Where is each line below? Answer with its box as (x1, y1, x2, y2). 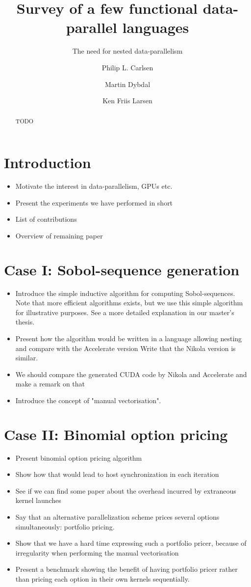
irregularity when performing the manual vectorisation (15, 547, 179, 558)
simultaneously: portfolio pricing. (15, 521, 115, 531)
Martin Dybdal (104, 79, 151, 89)
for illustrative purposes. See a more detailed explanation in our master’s (15, 307, 234, 317)
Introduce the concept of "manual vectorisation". (15, 395, 161, 405)
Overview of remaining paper (15, 230, 103, 240)
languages (122, 17, 189, 37)
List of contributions (15, 214, 77, 224)
